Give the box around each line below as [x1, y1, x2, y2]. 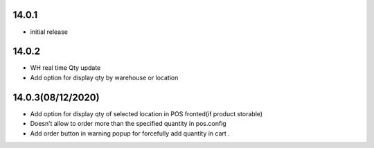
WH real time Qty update [30, 64, 101, 72]
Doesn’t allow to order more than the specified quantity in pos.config [30, 120, 226, 128]
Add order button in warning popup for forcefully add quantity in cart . [30, 129, 230, 138]
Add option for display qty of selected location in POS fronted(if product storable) [30, 109, 263, 118]
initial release [30, 28, 69, 36]
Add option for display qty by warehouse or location [30, 73, 179, 82]
